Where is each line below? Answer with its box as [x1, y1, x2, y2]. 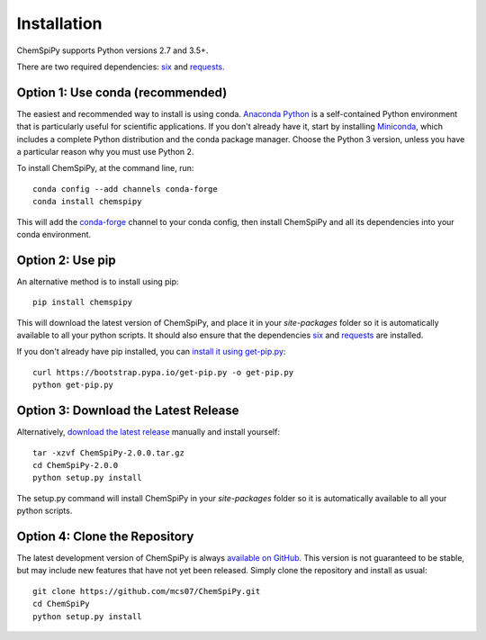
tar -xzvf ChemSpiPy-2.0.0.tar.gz [32, 447, 184, 458]
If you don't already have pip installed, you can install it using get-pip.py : [16, 347, 286, 357]
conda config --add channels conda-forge [32, 184, 218, 194]
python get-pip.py [32, 380, 114, 391]
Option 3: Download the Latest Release [16, 403, 239, 419]
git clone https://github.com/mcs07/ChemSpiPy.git [32, 586, 261, 596]
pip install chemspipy [32, 297, 133, 308]
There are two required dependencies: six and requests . [16, 61, 225, 72]
